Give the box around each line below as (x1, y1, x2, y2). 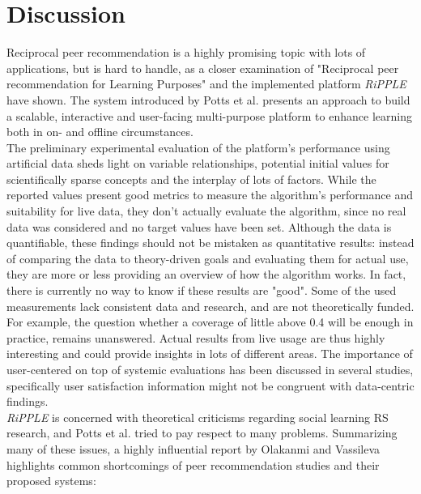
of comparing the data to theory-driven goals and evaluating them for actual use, (6, 249, 409, 266)
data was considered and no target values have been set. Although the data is (6, 218, 392, 235)
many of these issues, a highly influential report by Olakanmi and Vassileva (6, 440, 381, 457)
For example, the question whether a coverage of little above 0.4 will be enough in (6, 313, 414, 330)
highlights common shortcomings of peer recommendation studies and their (6, 456, 380, 473)
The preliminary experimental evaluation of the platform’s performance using (6, 138, 390, 155)
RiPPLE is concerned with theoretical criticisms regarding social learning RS (6, 408, 389, 425)
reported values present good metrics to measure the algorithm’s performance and (6, 186, 413, 203)
